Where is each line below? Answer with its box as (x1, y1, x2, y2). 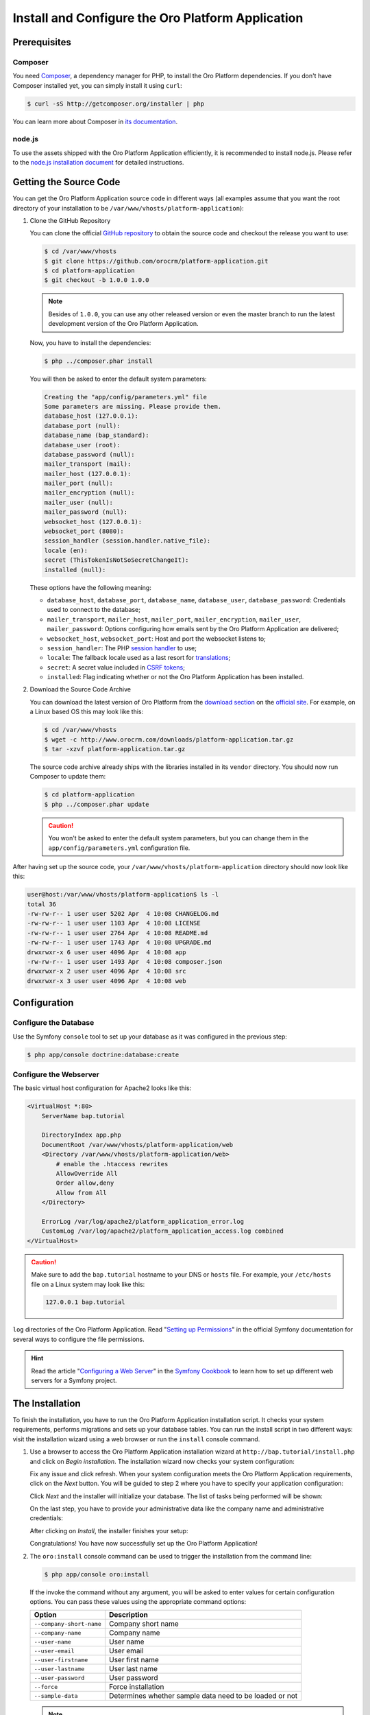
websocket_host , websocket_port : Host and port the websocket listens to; (47, 635, 267, 643)
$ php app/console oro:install (44, 1570, 150, 1578)
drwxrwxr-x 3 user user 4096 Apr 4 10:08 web (27, 977, 186, 984)
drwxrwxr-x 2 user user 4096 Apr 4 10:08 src (27, 967, 186, 975)
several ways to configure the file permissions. (12, 1335, 145, 1343)
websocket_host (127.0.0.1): (44, 518, 143, 525)
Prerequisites (12, 36, 71, 48)
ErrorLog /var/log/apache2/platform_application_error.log (41, 1218, 245, 1225)
